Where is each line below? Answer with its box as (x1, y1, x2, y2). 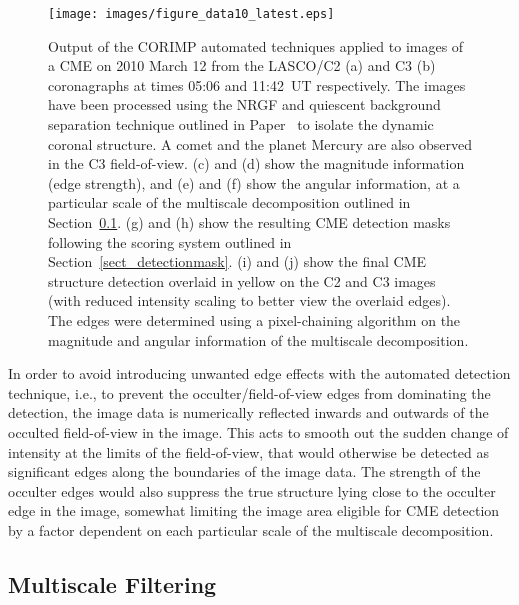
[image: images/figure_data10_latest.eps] (48, 7, 335, 21)
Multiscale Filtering (8, 568, 217, 599)
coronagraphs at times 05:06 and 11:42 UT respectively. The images (48, 74, 466, 95)
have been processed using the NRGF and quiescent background (48, 94, 441, 115)
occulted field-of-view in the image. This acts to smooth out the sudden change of (8, 421, 509, 442)
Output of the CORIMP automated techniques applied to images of (48, 35, 464, 56)
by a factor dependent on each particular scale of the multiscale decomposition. (8, 519, 494, 540)
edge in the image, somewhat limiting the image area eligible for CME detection (8, 500, 500, 521)
